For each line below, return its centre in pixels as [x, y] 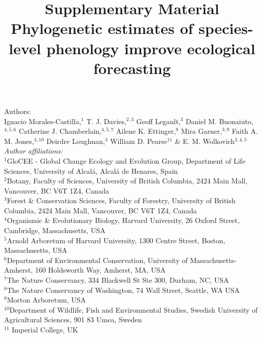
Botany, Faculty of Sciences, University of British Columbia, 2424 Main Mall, [127, 181]
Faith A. [245, 131]
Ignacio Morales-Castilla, [43, 121]
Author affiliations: [34, 151]
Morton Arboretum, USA [46, 300]
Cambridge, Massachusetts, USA [55, 230]
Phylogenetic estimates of [102, 28]
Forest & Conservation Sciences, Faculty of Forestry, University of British [121, 200]
